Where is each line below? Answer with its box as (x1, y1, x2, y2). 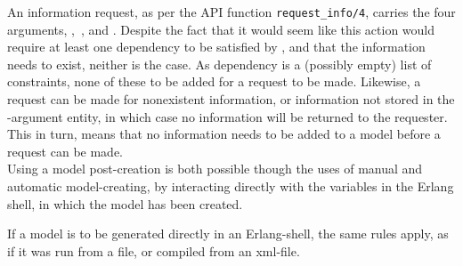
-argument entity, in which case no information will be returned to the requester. (7, 107, 448, 125)
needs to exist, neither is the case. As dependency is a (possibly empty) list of (7, 54, 432, 73)
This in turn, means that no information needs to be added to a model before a (7, 125, 441, 143)
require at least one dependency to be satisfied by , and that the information (7, 37, 426, 56)
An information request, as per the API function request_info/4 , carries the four (7, 3, 456, 20)
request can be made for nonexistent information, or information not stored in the (7, 90, 455, 109)
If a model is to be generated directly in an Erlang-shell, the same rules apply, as (7, 224, 449, 243)
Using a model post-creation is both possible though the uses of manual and (7, 159, 423, 178)
